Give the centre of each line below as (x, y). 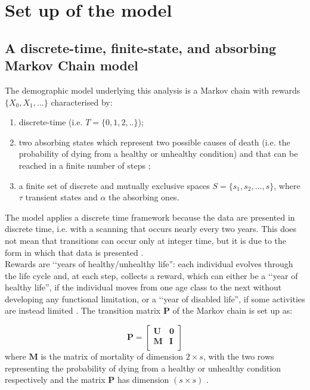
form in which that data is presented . (74, 252)
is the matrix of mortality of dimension (112, 356)
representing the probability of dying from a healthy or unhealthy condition (143, 368)
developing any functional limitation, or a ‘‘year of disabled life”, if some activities (155, 298)
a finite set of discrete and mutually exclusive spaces (114, 185)
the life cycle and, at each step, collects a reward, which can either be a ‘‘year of (151, 275)
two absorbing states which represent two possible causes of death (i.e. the (154, 142)
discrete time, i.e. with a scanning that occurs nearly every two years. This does (151, 229)
